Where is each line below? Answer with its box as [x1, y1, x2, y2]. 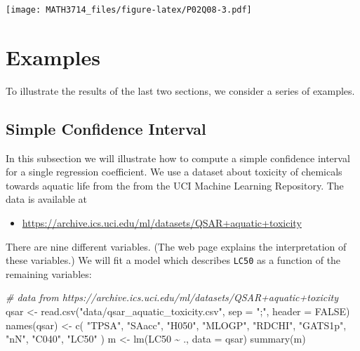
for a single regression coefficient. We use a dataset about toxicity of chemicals [6, 164, 342, 179]
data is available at [6, 192, 87, 206]
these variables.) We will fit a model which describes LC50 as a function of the [6, 253, 341, 267]
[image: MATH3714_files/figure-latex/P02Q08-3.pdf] [6, 5, 252, 15]
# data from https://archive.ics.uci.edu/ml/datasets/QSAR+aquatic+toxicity [6, 290, 339, 305]
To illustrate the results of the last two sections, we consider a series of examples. [6, 83, 355, 98]
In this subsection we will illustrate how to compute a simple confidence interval [6, 150, 350, 165]
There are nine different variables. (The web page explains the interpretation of [6, 239, 347, 253]
